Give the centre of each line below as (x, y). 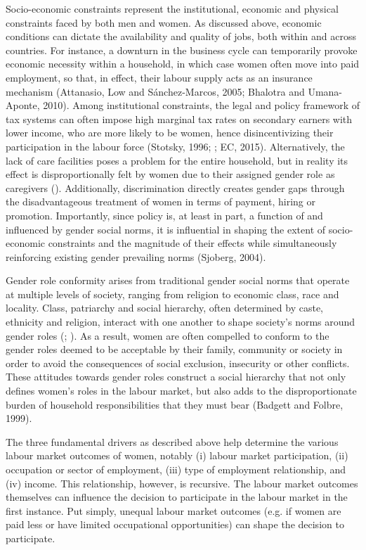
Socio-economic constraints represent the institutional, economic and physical (172, 8)
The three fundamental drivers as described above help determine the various (172, 441)
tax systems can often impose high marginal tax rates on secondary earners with (179, 119)
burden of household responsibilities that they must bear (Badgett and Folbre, (175, 404)
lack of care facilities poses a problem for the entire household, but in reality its (177, 160)
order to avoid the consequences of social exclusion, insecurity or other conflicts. (178, 363)
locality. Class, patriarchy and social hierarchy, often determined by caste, (165, 308)
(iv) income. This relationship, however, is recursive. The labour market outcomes (182, 483)
